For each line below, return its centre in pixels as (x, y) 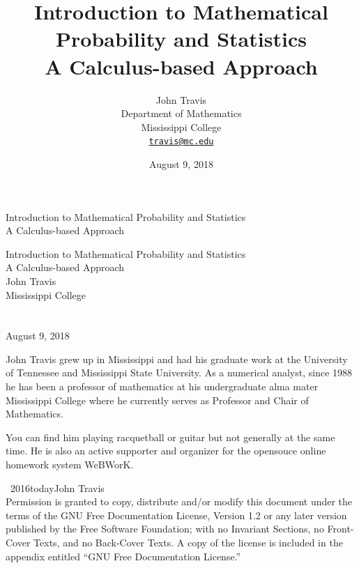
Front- (341, 529)
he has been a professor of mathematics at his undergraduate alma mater (162, 386)
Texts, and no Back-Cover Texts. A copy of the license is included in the (188, 542)
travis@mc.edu (181, 142)
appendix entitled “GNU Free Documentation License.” (123, 556)
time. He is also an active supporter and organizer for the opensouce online (166, 451)
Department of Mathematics (181, 113)
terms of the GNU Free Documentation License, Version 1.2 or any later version (176, 515)
